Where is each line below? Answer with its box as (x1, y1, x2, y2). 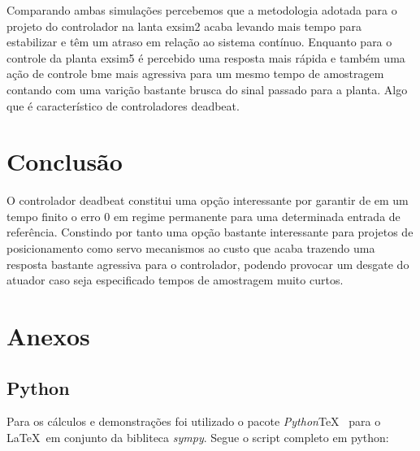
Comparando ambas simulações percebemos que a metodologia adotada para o (6, 2, 397, 18)
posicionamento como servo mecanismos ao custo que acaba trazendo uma (6, 240, 375, 257)
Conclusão (6, 145, 123, 178)
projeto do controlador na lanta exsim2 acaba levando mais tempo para (6, 17, 362, 34)
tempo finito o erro (6, 207, 101, 224)
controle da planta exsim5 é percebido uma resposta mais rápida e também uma (6, 49, 405, 66)
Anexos (6, 319, 90, 353)
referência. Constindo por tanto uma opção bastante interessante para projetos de (6, 223, 414, 241)
